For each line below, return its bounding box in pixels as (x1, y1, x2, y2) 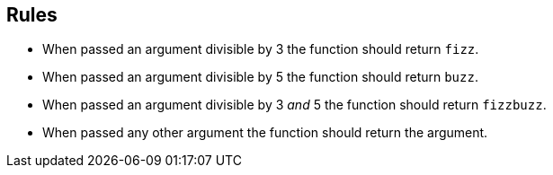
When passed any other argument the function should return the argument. (42, 125, 488, 141)
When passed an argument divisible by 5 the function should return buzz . (42, 69, 478, 85)
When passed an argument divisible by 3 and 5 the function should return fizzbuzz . (42, 97, 547, 113)
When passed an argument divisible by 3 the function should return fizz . (42, 41, 479, 57)
